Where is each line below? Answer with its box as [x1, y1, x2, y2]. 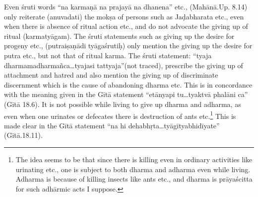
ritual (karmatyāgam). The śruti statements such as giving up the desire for [4, 30, 235, 41]
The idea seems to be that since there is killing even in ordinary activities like [15, 154, 253, 164]
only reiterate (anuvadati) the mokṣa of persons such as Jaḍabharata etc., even [4, 11, 244, 21]
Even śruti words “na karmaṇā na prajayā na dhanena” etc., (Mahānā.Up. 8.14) [4, 1, 248, 11]
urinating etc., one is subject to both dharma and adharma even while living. [15, 164, 251, 174]
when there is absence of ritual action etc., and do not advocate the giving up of [4, 21, 248, 31]
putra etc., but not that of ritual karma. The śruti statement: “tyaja [4, 50, 212, 60]
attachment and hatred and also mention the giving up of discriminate [4, 70, 218, 80]
